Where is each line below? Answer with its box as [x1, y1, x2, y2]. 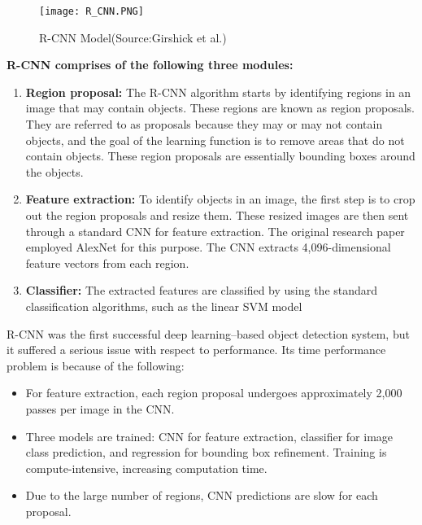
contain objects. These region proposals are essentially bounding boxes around [25, 147, 415, 164]
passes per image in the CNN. [25, 400, 175, 417]
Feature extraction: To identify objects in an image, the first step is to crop [25, 190, 415, 208]
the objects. [25, 163, 84, 180]
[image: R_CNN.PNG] [39, 6, 144, 17]
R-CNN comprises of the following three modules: [7, 56, 294, 73]
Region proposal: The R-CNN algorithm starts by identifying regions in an [25, 83, 411, 100]
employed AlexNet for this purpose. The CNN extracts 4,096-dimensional [25, 238, 391, 256]
